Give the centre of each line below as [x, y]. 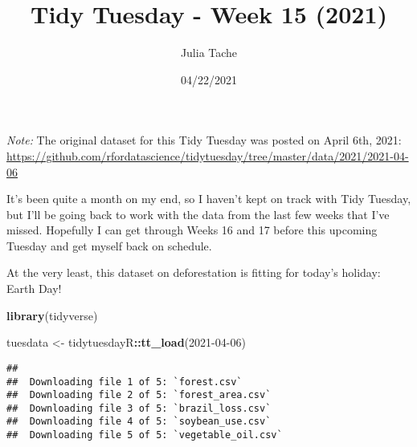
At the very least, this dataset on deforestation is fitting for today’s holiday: [194, 272]
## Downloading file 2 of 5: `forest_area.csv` [139, 395]
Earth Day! [34, 289]
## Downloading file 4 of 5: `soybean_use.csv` [139, 422]
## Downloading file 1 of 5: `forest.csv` [125, 382]
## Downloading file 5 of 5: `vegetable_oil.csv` [145, 435]
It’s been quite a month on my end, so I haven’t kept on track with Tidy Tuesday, [209, 199]
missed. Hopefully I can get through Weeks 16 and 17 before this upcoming [192, 230]
